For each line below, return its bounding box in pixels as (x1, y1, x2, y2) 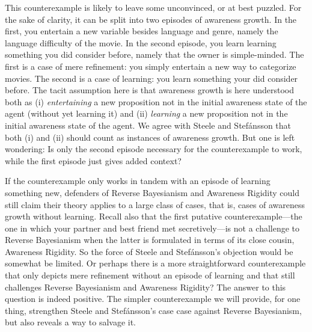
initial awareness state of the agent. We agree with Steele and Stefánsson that (5, 118, 292, 131)
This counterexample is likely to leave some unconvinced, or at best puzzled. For (5, 1, 302, 13)
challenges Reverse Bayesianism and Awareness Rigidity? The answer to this (5, 280, 286, 293)
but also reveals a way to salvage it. (5, 316, 136, 328)
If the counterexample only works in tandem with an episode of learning (5, 174, 271, 187)
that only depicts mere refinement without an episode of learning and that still (5, 269, 295, 281)
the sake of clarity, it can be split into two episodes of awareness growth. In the (5, 13, 297, 25)
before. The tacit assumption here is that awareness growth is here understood (5, 84, 295, 96)
